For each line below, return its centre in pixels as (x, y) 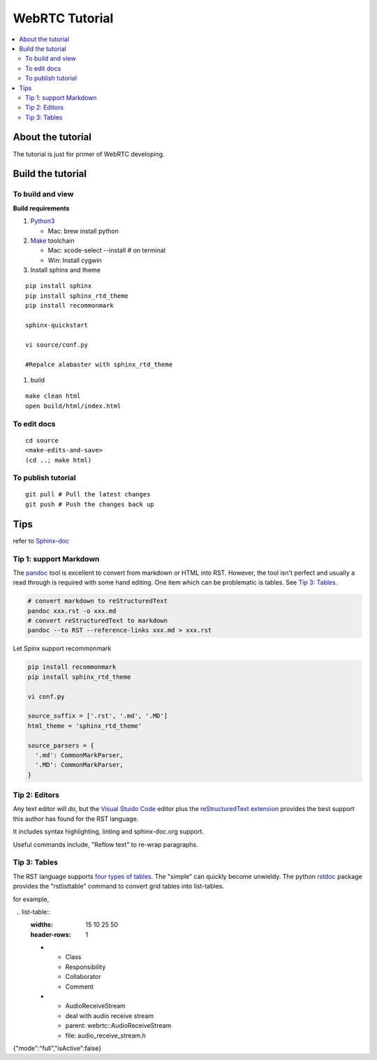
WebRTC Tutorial (63, 18)
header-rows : (51, 934)
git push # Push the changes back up (90, 504)
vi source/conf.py (57, 345)
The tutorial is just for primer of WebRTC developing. (89, 154)
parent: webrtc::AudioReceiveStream (118, 1026)
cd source (42, 440)
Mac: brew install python (83, 231)
